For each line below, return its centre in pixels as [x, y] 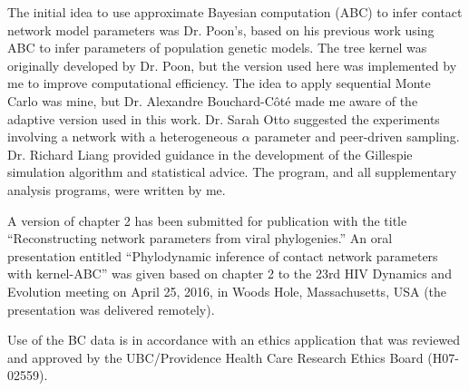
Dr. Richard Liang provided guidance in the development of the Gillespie [210, 154]
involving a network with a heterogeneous [123, 137]
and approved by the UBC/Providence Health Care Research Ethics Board [215, 357]
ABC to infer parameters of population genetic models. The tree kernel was [217, 48]
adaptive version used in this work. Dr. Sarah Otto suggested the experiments [224, 118]
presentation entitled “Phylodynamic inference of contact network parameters [223, 255]
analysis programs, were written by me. [117, 189]
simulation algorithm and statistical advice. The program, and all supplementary [232, 172]
